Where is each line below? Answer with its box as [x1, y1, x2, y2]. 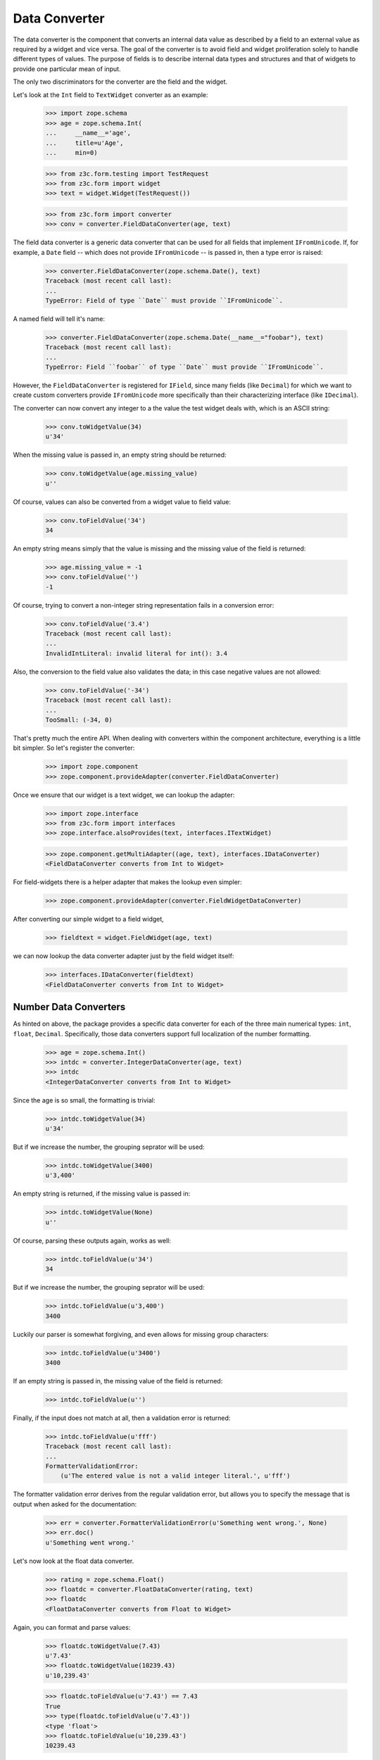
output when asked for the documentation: [13, 1500, 137, 1508]
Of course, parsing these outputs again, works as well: [13, 1236, 172, 1245]
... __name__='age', [45, 129, 132, 137]
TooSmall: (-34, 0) [45, 715, 113, 724]
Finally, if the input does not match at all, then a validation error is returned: [13, 1414, 231, 1422]
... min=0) [45, 149, 98, 157]
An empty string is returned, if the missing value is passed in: [13, 1190, 191, 1198]
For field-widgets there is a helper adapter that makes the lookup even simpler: [13, 878, 242, 886]
